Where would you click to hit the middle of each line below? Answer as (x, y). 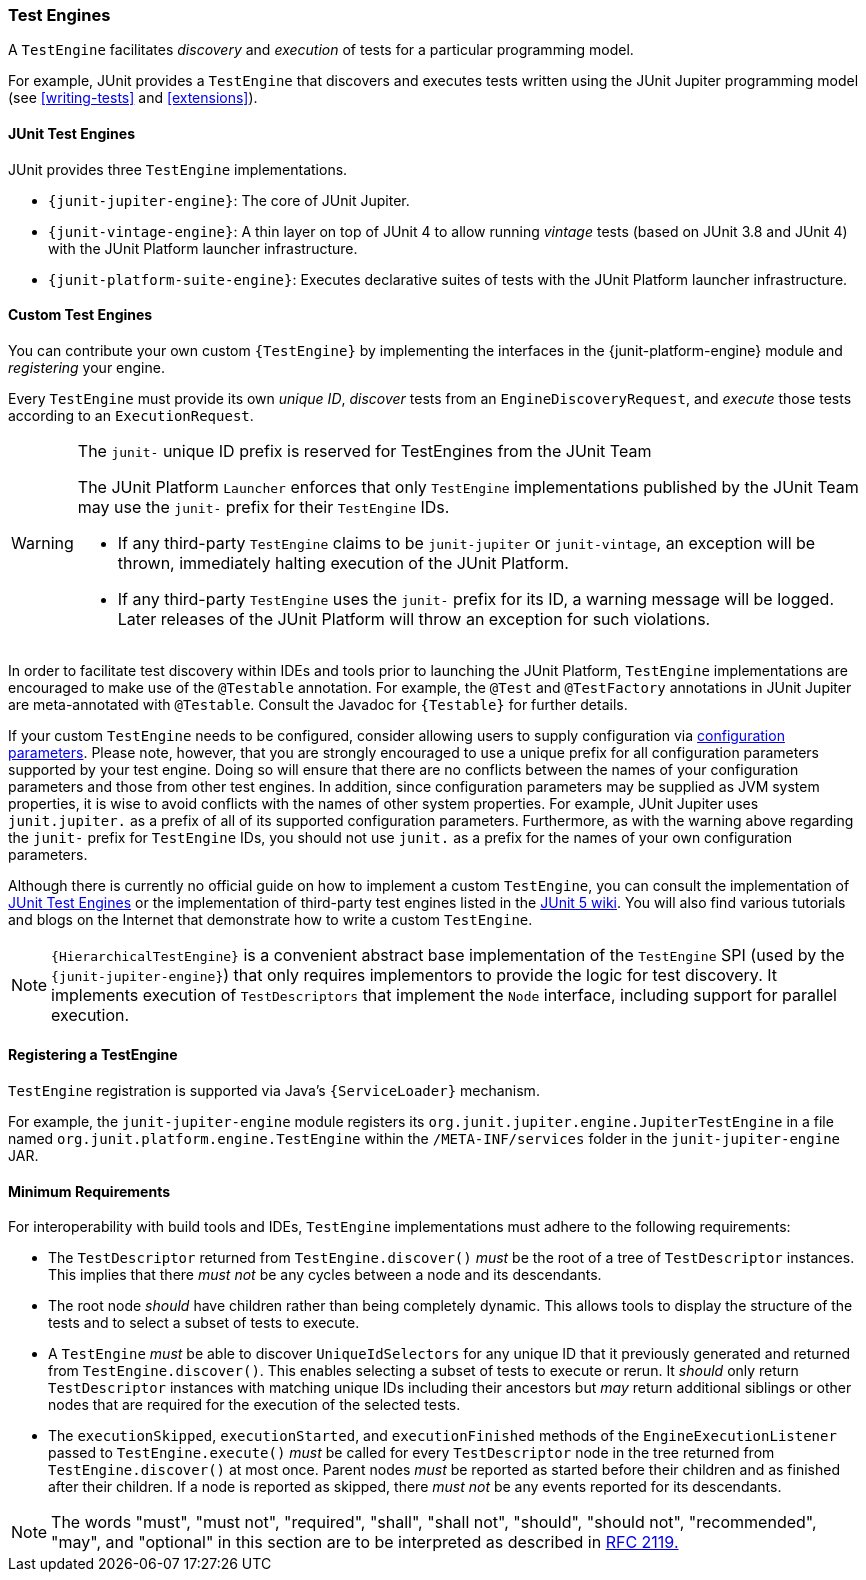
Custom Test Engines (80, 315)
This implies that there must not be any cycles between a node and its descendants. (325, 1275)
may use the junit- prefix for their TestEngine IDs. (263, 506)
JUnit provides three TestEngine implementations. (178, 169)
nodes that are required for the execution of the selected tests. (254, 1405)
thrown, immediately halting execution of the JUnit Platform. (343, 562)
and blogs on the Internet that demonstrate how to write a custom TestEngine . (270, 919)
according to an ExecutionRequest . (131, 415)
